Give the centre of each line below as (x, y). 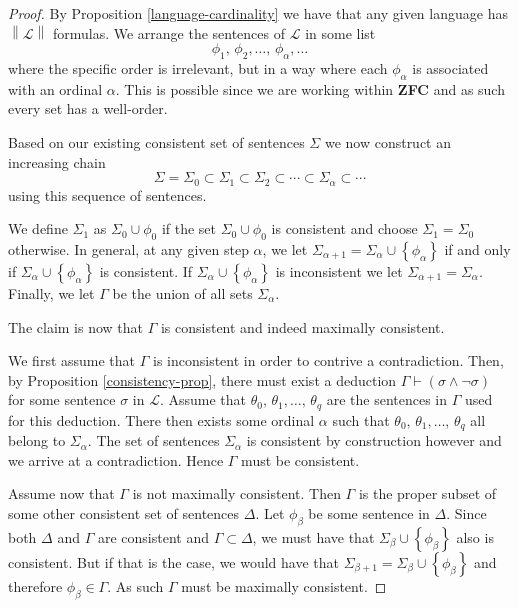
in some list (340, 32)
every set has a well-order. (88, 108)
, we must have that (313, 536)
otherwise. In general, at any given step (128, 249)
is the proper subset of (427, 493)
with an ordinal (55, 88)
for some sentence (62, 399)
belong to (37, 440)
